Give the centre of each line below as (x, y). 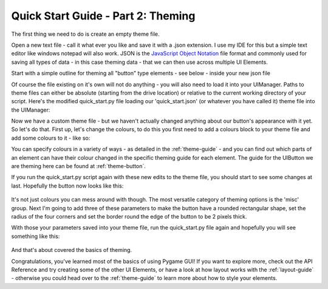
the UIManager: (31, 110)
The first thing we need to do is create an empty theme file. (86, 34)
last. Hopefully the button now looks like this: (67, 186)
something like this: (36, 236)
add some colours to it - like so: (51, 138)
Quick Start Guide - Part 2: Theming (103, 16)
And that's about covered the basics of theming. (72, 250)
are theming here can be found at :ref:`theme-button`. (78, 166)
